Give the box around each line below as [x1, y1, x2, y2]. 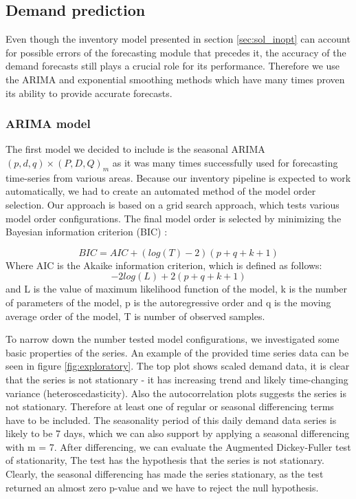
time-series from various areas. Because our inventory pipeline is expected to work [5, 170, 351, 184]
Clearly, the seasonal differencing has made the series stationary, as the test [5, 467, 324, 481]
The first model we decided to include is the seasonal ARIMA [5, 142, 265, 156]
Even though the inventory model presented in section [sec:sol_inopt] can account [5, 32, 351, 46]
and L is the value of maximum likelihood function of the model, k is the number [5, 282, 348, 296]
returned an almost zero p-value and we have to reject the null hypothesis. [5, 480, 319, 494]
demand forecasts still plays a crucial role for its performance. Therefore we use [5, 59, 340, 73]
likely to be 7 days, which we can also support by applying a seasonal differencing [5, 426, 350, 440]
